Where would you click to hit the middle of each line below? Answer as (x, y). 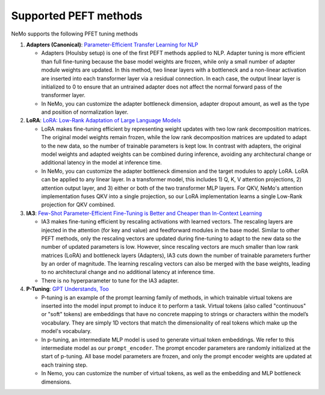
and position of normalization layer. (85, 112)
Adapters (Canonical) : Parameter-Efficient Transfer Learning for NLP (112, 45)
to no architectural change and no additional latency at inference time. (128, 272)
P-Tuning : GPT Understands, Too (68, 289)
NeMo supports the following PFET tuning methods (75, 34)
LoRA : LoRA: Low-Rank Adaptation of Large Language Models (104, 120)
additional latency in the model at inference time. (102, 163)
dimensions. (56, 382)
